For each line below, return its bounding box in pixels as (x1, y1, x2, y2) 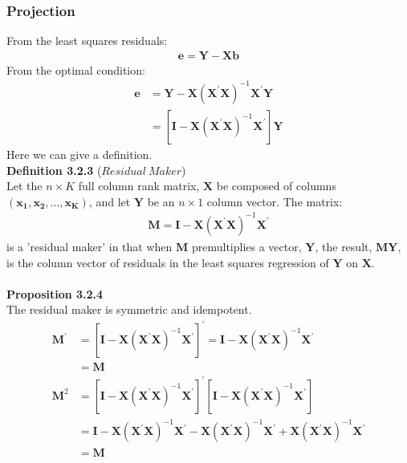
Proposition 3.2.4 (6, 285, 104, 302)
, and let (88, 193, 131, 209)
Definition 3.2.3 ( (6, 161, 102, 178)
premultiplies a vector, (191, 238, 302, 254)
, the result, (315, 238, 372, 254)
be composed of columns (216, 177, 336, 194)
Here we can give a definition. (6, 146, 153, 162)
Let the (6, 177, 43, 194)
